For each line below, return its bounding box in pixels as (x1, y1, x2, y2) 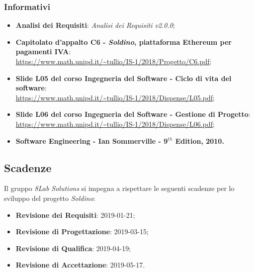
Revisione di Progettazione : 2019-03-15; (15, 226, 149, 237)
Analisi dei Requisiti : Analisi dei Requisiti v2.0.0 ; (15, 20, 175, 30)
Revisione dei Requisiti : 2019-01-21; (15, 209, 135, 220)
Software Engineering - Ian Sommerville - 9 (15, 135, 168, 146)
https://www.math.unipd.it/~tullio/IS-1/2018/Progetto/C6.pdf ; (15, 56, 212, 66)
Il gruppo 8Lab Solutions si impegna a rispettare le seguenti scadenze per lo (4, 183, 235, 193)
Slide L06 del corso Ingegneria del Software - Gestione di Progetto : (15, 109, 251, 119)
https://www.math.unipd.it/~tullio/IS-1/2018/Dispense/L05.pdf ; (15, 92, 215, 102)
